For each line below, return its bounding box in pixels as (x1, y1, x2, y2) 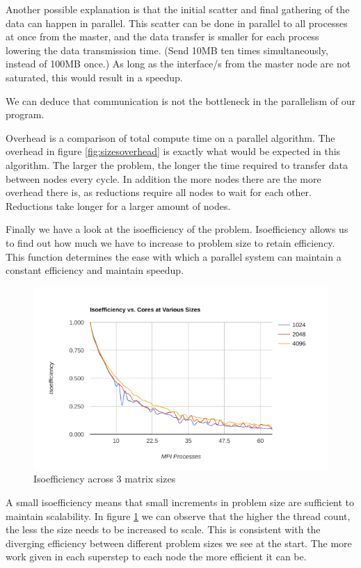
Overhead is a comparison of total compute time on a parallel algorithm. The (6, 130, 335, 145)
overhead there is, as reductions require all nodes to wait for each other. (6, 185, 312, 200)
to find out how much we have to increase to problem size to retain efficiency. (6, 235, 335, 250)
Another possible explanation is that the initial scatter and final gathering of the (6, 2, 350, 16)
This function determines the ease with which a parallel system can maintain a (6, 249, 342, 263)
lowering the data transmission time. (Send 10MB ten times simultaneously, (6, 42, 328, 57)
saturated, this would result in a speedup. (6, 70, 183, 84)
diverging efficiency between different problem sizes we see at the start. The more (6, 535, 352, 550)
